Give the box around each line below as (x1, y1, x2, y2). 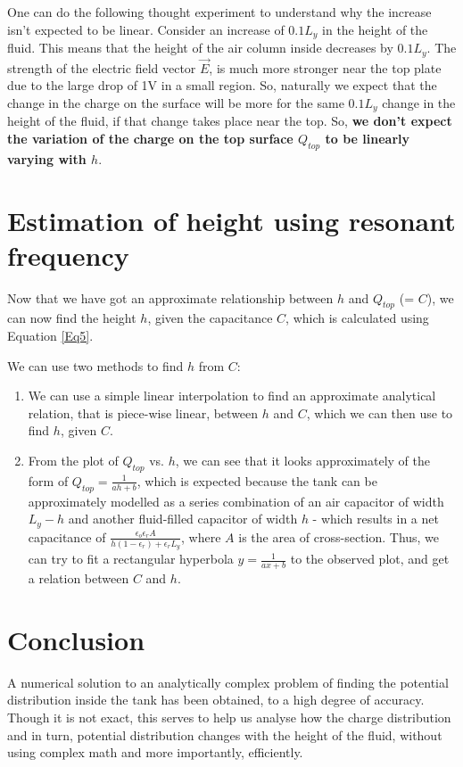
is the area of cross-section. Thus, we (238, 527, 440, 546)
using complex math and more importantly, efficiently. (7, 743, 303, 762)
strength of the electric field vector (7, 58, 196, 77)
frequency (7, 236, 129, 273)
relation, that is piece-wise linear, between (28, 403, 259, 422)
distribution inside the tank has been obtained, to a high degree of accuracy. (7, 690, 425, 709)
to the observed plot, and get (290, 549, 450, 568)
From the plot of (28, 451, 119, 470)
